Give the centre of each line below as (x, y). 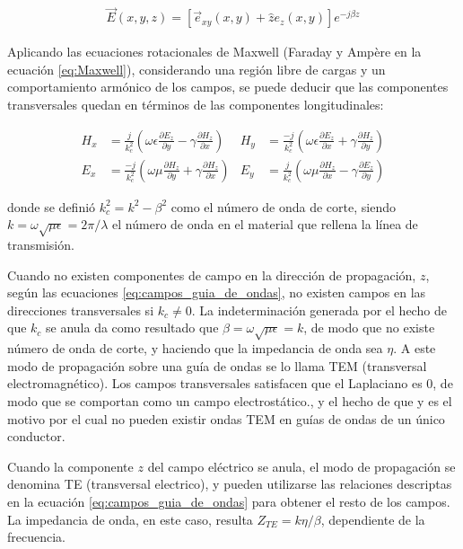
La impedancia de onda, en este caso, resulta (130, 519)
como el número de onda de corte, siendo (283, 206)
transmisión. (41, 245)
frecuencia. (36, 537)
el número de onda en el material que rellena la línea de (265, 224)
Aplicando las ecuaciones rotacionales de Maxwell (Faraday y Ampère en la (214, 52)
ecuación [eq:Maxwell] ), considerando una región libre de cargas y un (197, 69)
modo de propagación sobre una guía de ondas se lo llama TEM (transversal (217, 365)
